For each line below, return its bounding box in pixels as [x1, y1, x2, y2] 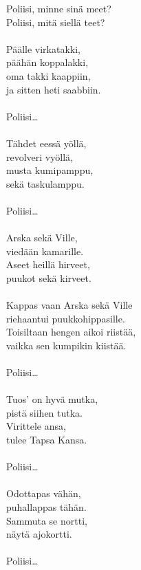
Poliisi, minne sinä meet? [6, 1, 111, 15]
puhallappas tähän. [6, 499, 87, 514]
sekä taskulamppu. [6, 176, 85, 190]
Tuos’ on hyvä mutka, [6, 392, 98, 406]
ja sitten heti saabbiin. [6, 82, 101, 96]
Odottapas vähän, [6, 486, 81, 501]
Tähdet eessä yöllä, [6, 135, 87, 150]
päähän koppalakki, [6, 55, 89, 69]
